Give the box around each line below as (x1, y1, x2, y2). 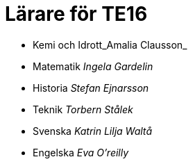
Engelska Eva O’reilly (33, 146, 129, 158)
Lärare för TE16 (5, 2, 148, 26)
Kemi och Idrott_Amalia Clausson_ (33, 38, 187, 51)
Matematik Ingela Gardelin (33, 60, 153, 72)
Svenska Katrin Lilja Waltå (33, 124, 153, 137)
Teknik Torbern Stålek (33, 103, 133, 115)
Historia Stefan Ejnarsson (33, 81, 149, 94)
